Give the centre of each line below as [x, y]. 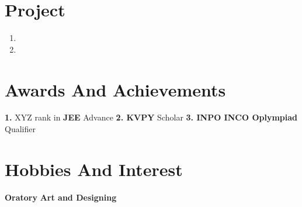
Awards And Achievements [115, 89]
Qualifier [20, 129]
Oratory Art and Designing [61, 197]
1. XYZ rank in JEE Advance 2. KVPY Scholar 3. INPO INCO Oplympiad [151, 117]
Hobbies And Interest [94, 169]
